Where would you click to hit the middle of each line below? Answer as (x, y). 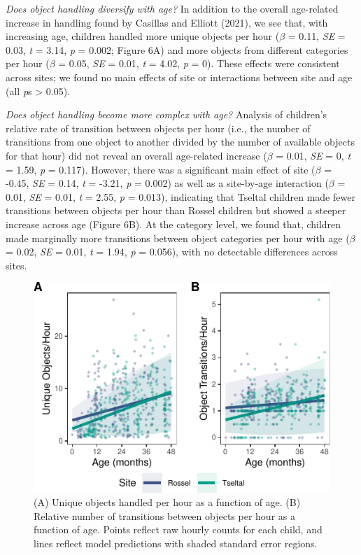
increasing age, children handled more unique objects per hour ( (143, 36)
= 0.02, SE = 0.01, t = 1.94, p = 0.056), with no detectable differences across (172, 252)
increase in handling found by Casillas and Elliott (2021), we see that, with (167, 22)
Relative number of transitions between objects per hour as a (164, 515)
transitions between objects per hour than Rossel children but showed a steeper (176, 210)
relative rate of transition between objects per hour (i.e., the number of (158, 128)
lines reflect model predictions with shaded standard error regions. (176, 543)
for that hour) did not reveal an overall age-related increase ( (136, 155)
